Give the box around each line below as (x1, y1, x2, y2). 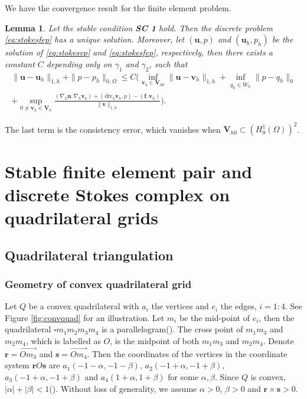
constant (5, 57, 35, 70)
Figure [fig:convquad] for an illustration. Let (5, 311, 165, 323)
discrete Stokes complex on (5, 182, 230, 206)
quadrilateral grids (5, 205, 158, 229)
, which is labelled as (25, 334, 101, 346)
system (5, 359, 30, 371)
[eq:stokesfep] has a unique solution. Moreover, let (5, 33, 185, 45)
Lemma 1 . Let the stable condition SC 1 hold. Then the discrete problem (5, 21, 273, 34)
